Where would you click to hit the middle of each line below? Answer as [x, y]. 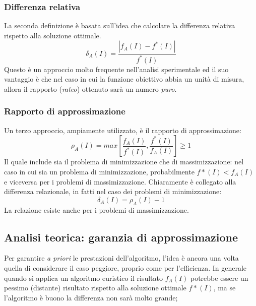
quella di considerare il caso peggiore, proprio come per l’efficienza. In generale [125, 267]
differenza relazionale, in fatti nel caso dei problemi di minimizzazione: [113, 191]
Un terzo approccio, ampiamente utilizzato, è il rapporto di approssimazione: [123, 130]
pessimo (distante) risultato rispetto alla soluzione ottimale [95, 288]
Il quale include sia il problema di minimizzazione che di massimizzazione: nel [124, 162]
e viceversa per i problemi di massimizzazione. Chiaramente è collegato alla [120, 181]
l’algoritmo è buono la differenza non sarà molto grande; [91, 297]
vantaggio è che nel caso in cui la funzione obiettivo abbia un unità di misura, [124, 79]
